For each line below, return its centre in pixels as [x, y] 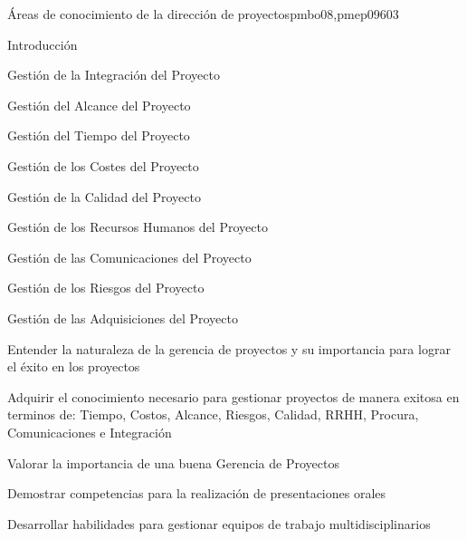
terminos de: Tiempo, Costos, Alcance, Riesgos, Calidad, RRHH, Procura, [213, 414]
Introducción [43, 44]
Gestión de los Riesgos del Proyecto [106, 288]
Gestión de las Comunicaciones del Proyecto [129, 257]
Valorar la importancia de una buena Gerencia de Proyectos [173, 462]
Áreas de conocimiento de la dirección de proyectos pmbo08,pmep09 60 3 [203, 14]
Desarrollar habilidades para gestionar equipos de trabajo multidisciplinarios [219, 523]
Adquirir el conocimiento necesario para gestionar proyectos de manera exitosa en [233, 396]
